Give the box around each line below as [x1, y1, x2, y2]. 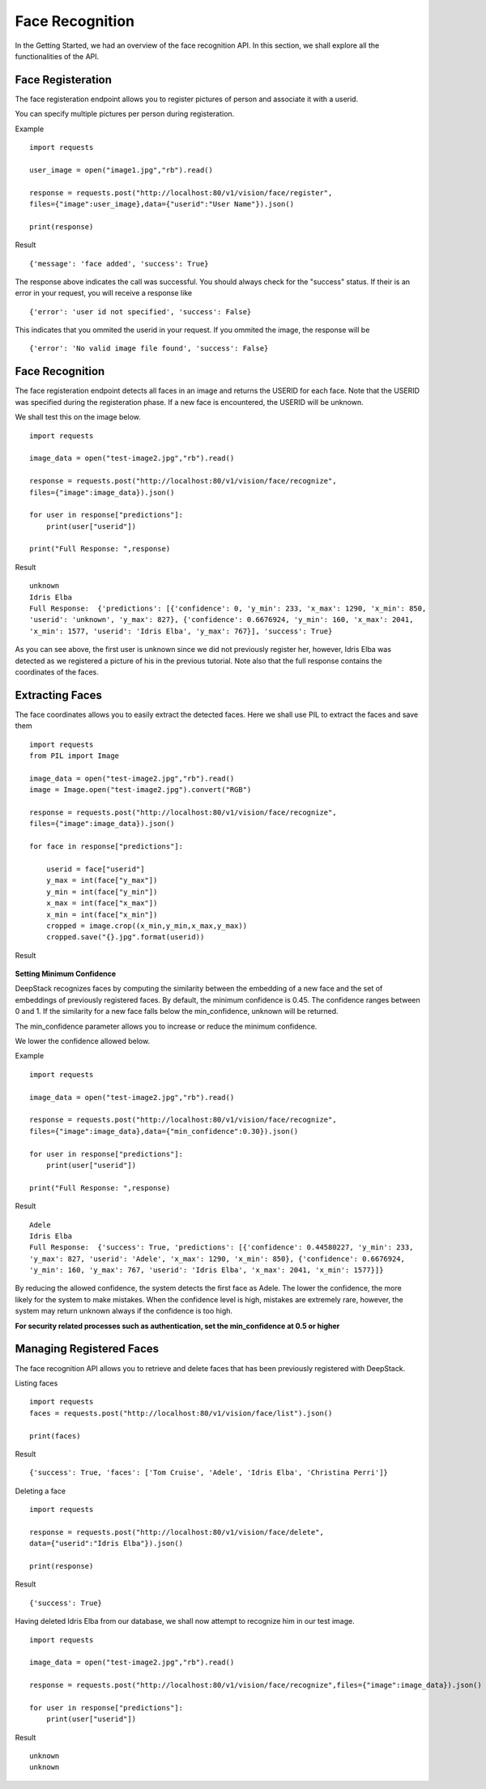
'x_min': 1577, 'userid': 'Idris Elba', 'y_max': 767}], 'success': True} [29, 626, 333, 636]
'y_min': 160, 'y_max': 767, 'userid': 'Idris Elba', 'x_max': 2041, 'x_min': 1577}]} [29, 1266, 384, 1275]
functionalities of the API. [15, 51, 100, 61]
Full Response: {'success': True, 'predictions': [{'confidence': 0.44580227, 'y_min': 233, [29, 1243, 414, 1252]
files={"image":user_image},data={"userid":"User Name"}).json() [29, 199, 295, 208]
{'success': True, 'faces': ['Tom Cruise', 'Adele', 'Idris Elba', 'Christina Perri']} [29, 1468, 389, 1477]
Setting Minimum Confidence [15, 969, 117, 979]
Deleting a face [15, 1486, 66, 1496]
